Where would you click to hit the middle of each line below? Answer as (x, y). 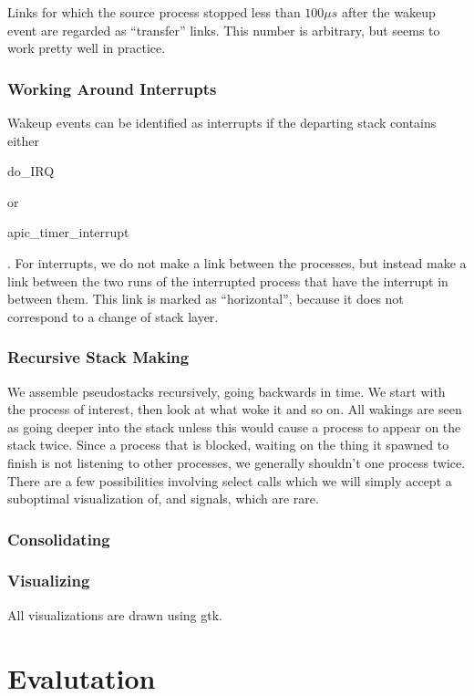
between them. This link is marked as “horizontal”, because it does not (206, 299)
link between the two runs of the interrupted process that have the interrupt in (228, 280)
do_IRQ (31, 171)
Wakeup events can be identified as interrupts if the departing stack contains (222, 122)
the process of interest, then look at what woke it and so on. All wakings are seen (235, 409)
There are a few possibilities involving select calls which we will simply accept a (230, 480)
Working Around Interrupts (112, 88)
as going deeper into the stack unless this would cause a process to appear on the (234, 426)
